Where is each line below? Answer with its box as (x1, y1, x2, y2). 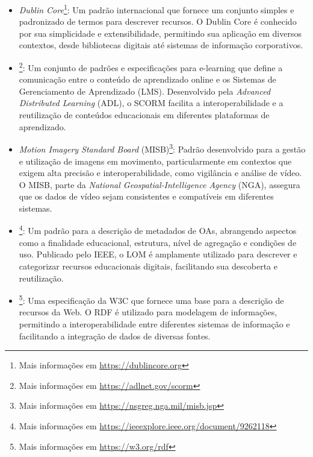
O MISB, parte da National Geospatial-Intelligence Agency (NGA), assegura (19, 178, 300, 191)
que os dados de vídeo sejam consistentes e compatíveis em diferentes (19, 190, 274, 203)
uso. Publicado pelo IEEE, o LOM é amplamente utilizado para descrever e (19, 248, 297, 260)
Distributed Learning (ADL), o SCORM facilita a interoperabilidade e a (19, 96, 284, 109)
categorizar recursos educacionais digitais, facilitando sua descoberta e (19, 259, 277, 272)
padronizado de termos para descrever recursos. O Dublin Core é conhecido (19, 15, 297, 28)
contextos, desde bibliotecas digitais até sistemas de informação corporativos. (19, 39, 303, 51)
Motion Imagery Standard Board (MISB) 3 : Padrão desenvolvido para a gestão (19, 141, 306, 155)
